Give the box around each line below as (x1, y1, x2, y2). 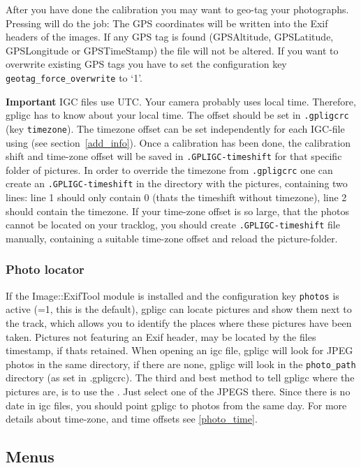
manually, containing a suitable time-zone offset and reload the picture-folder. (6, 231, 338, 245)
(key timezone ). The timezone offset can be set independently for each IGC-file (6, 121, 345, 136)
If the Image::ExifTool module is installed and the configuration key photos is (6, 288, 339, 302)
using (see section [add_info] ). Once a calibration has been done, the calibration (6, 135, 351, 149)
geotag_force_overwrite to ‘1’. (6, 70, 142, 85)
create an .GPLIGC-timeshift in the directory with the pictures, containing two (6, 176, 348, 191)
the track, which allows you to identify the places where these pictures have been (6, 316, 352, 330)
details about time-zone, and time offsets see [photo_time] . (6, 411, 258, 426)
